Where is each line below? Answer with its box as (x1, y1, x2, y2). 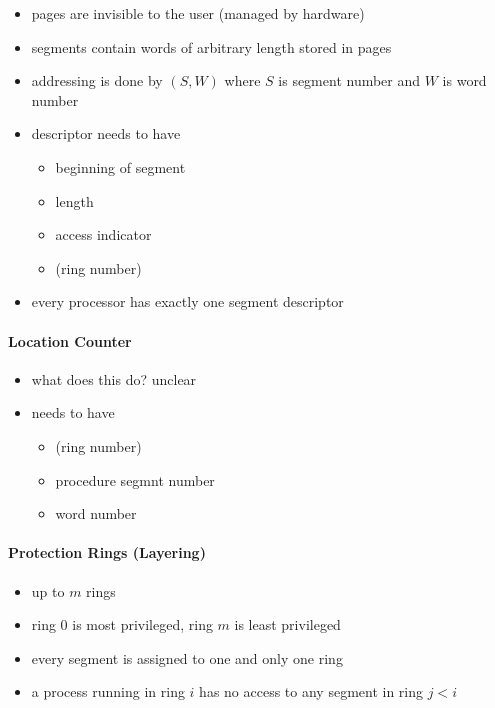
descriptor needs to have (31, 123, 181, 144)
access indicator (55, 224, 152, 245)
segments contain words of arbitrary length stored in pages (31, 36, 392, 57)
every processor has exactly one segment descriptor (31, 291, 344, 312)
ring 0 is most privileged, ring (31, 614, 213, 635)
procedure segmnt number (55, 469, 215, 490)
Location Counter (8, 330, 132, 351)
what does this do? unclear (31, 368, 197, 389)
